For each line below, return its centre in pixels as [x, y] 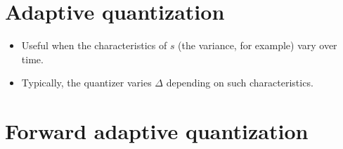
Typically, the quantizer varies [86, 83]
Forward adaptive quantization [157, 131]
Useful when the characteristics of [94, 45]
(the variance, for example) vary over [258, 45]
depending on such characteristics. [240, 83]
